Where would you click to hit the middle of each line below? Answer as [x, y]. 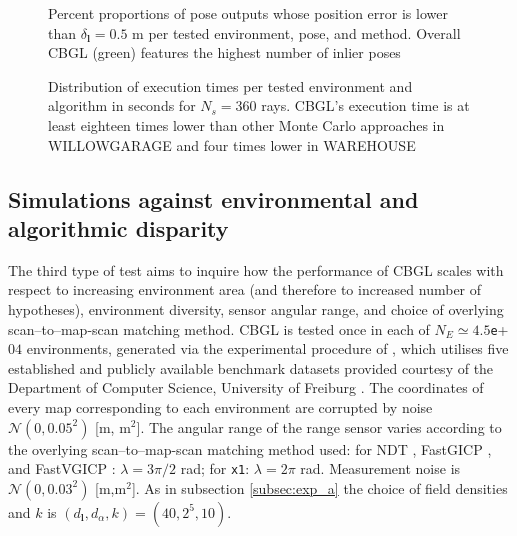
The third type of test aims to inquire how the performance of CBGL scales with [256, 269]
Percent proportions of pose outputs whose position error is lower [248, 13]
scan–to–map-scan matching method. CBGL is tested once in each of [219, 328]
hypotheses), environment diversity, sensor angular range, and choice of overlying [256, 308]
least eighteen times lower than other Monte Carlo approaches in [246, 124]
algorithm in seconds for [122, 105]
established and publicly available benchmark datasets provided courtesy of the [251, 367]
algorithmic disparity [118, 227]
